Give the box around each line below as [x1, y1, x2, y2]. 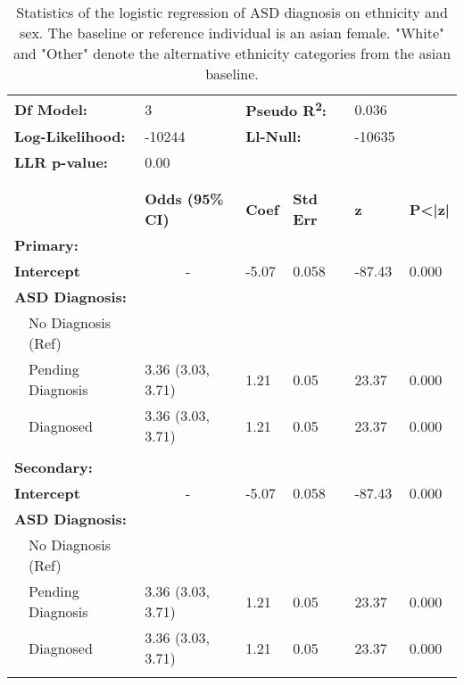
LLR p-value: [14, 152, 108, 173]
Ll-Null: [245, 126, 302, 147]
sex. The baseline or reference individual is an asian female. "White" [19, 22, 444, 43]
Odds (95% [145, 188, 224, 210]
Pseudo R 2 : [245, 97, 327, 121]
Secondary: [14, 457, 93, 478]
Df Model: [14, 98, 87, 120]
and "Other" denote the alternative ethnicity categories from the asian [12, 43, 452, 63]
